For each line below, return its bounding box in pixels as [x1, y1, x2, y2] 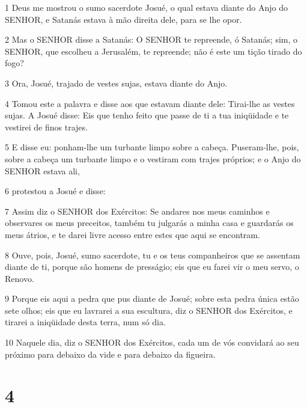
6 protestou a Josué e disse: [5, 185, 106, 197]
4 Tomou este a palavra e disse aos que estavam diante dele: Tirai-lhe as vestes [5, 97, 295, 109]
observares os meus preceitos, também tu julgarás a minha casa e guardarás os [5, 216, 294, 229]
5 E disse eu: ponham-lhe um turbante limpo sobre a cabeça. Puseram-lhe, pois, [5, 141, 299, 153]
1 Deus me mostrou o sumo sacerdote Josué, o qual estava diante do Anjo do [5, 1, 288, 13]
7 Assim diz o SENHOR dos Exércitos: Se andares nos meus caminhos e [5, 204, 270, 217]
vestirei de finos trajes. [5, 120, 88, 133]
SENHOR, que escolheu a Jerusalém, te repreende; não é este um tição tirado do [5, 44, 302, 57]
